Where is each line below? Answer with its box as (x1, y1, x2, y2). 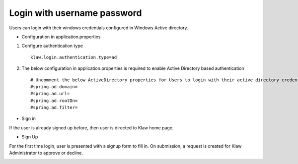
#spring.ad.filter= (30, 105, 78, 110)
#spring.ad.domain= (30, 84, 78, 89)
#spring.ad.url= (30, 91, 70, 97)
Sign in (21, 115, 36, 121)
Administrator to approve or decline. (9, 150, 83, 156)
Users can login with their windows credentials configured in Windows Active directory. (9, 25, 188, 31)
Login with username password (9, 7, 142, 18)
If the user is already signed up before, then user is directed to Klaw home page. (9, 124, 174, 131)
